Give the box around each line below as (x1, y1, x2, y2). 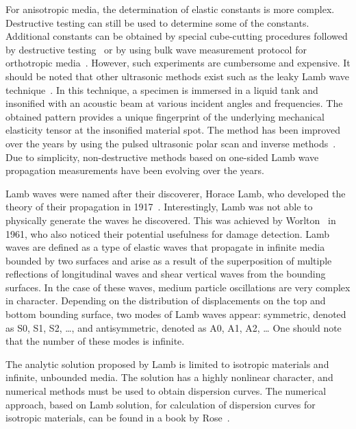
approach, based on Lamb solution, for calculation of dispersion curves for (5, 397, 316, 411)
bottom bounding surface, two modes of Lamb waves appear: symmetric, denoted (5, 307, 346, 321)
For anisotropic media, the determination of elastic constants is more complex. (5, 2, 335, 16)
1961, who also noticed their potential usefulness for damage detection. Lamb (5, 226, 330, 241)
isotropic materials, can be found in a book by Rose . (5, 410, 230, 425)
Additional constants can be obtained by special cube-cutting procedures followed (5, 29, 348, 43)
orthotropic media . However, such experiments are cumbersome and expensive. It (5, 56, 351, 70)
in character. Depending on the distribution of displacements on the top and (5, 293, 326, 308)
